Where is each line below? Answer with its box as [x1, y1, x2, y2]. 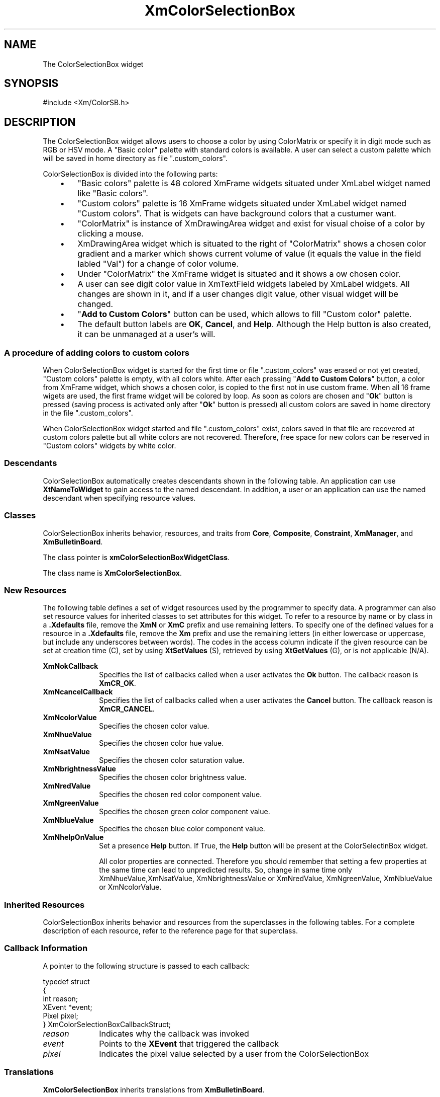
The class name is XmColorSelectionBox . [43, 568, 182, 577]
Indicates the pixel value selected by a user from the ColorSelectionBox [99, 1048, 369, 1059]
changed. [77, 299, 114, 309]
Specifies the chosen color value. [99, 722, 209, 731]
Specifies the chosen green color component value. [99, 807, 270, 816]
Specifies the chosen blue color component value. [99, 824, 265, 833]
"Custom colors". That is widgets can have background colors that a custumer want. [77, 208, 396, 219]
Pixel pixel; [43, 1011, 78, 1020]
